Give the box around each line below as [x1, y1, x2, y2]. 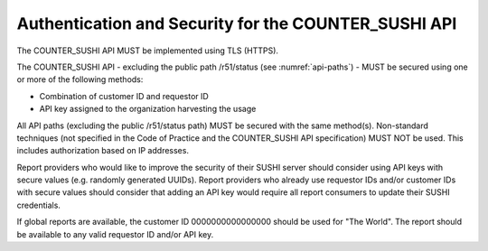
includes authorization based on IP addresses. [16, 145, 190, 156]
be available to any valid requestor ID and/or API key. [16, 228, 214, 239]
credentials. [16, 200, 61, 210]
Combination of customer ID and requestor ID [39, 90, 210, 101]
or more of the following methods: [16, 74, 144, 85]
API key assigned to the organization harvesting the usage [39, 104, 257, 115]
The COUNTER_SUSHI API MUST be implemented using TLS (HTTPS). [16, 45, 279, 56]
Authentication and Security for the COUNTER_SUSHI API [16, 14, 457, 33]
